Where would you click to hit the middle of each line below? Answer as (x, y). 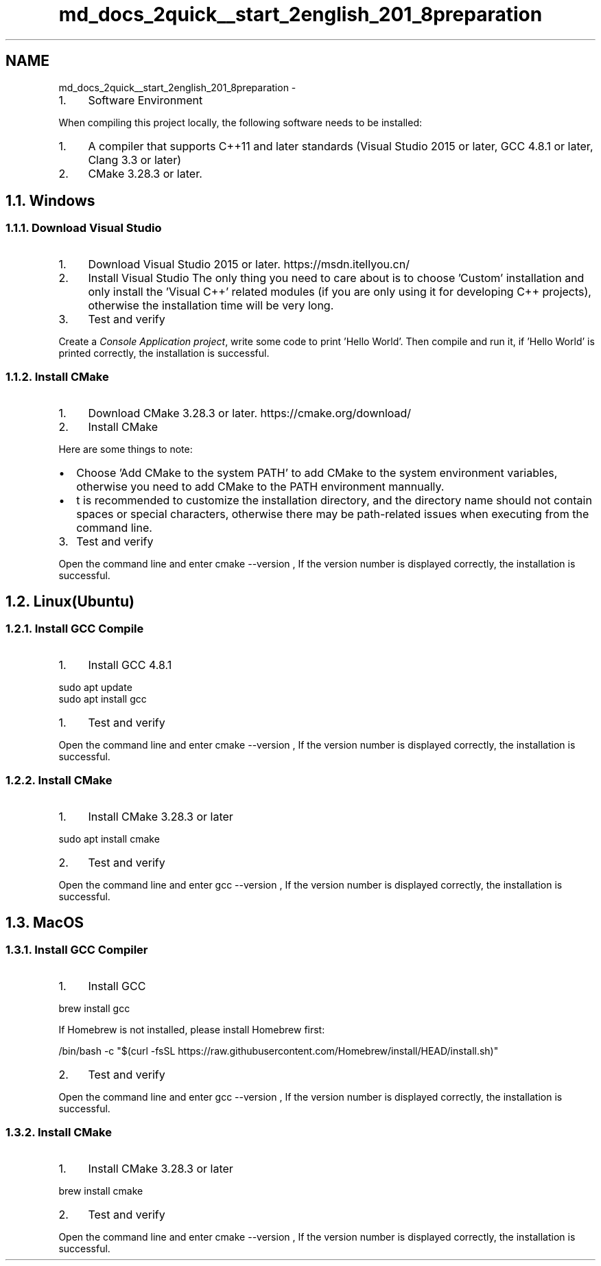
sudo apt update (95, 687)
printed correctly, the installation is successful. (164, 353)
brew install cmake (101, 1191)
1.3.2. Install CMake (59, 1133)
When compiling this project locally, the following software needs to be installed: (240, 122)
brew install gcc (94, 1008)
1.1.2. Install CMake (57, 377)
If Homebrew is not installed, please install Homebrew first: (192, 1029)
